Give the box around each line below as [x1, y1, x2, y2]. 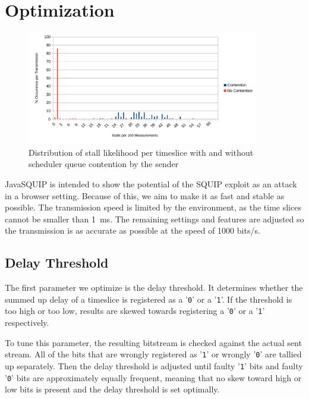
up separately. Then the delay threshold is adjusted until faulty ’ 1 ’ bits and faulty [5, 359, 303, 372]
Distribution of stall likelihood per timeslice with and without [29, 146, 254, 158]
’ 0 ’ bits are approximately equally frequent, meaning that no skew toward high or [5, 371, 302, 384]
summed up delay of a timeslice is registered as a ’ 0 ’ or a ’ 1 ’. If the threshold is [5, 293, 292, 305]
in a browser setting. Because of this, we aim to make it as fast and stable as [5, 189, 285, 202]
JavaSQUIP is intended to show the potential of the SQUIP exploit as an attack [5, 177, 297, 190]
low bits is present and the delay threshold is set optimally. [5, 383, 220, 395]
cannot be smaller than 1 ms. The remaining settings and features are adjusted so [5, 212, 304, 225]
